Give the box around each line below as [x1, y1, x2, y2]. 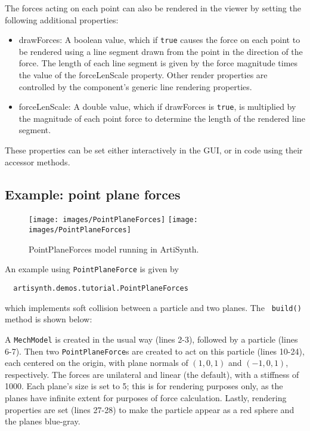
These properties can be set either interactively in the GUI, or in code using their [5, 144, 303, 156]
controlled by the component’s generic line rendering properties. [18, 80, 252, 93]
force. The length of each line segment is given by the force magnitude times [18, 57, 298, 69]
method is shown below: [5, 313, 92, 325]
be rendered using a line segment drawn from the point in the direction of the [18, 45, 303, 57]
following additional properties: [5, 13, 119, 26]
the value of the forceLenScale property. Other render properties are [18, 69, 268, 81]
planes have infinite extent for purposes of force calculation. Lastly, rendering [5, 392, 287, 404]
